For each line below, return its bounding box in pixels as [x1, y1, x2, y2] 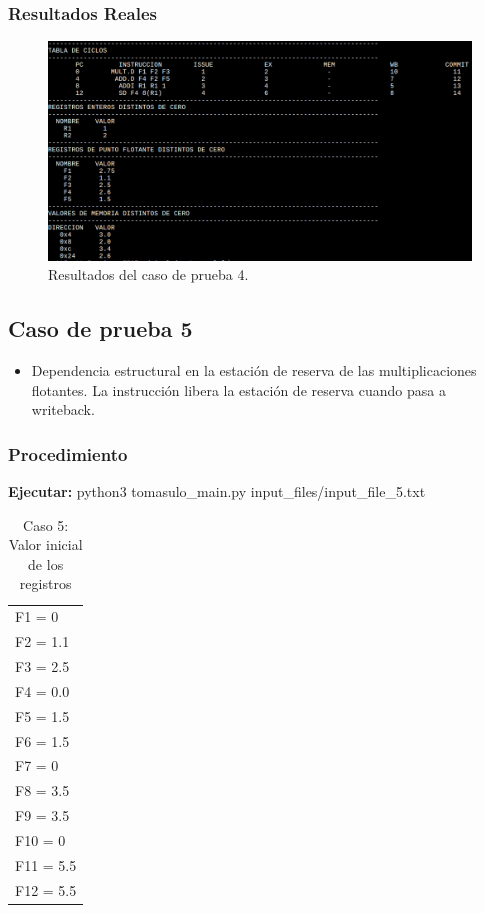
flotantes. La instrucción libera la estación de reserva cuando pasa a [31, 379, 446, 400]
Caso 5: [23, 514, 69, 535]
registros [19, 573, 72, 594]
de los [28, 553, 64, 574]
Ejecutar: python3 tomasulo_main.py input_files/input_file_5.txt [8, 481, 426, 502]
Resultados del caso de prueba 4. [48, 264, 249, 285]
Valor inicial [8, 534, 83, 555]
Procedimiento [8, 441, 128, 466]
